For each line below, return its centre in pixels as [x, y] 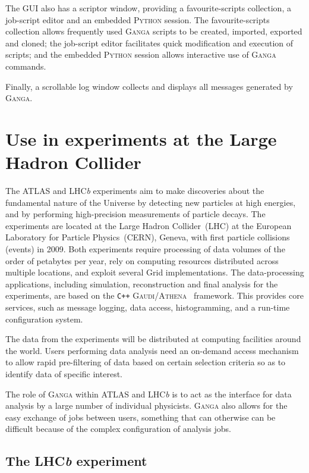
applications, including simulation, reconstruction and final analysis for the [142, 284]
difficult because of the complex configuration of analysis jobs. [118, 429]
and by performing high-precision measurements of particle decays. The [135, 214]
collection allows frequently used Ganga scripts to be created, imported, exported [154, 31]
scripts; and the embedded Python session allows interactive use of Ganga [141, 54]
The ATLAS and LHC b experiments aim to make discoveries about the [135, 191]
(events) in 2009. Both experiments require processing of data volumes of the [145, 249]
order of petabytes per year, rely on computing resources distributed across [142, 260]
